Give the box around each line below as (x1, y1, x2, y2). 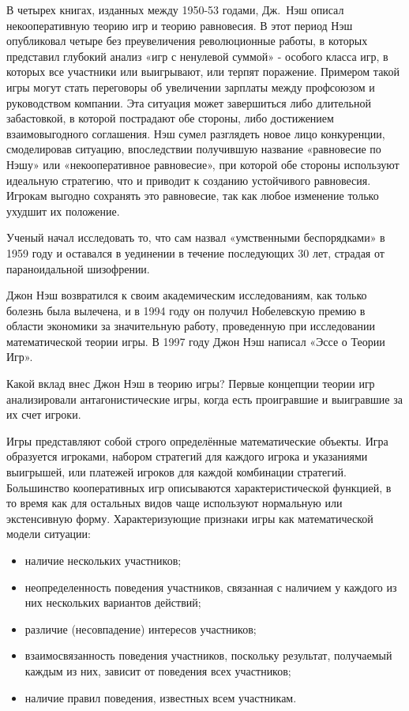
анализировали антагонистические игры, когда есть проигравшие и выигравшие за (6, 390, 403, 407)
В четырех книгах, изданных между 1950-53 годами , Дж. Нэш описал (6, 2, 344, 17)
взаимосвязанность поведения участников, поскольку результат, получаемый (24, 647, 392, 664)
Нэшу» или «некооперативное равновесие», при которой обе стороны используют (6, 156, 400, 172)
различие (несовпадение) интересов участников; (24, 620, 257, 637)
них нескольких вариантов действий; (24, 594, 201, 611)
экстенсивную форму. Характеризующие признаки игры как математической (6, 510, 373, 526)
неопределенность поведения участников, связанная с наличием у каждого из (24, 578, 397, 595)
